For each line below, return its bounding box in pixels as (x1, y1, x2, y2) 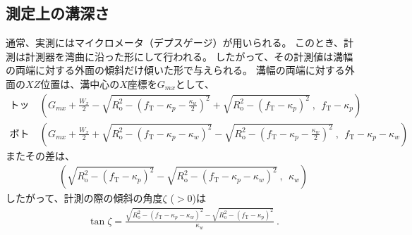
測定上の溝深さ (6, 2, 109, 24)
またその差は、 (6, 148, 75, 163)
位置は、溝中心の (40, 76, 120, 91)
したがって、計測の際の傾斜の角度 (6, 191, 163, 205)
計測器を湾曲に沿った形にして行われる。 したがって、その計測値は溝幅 (25, 49, 353, 63)
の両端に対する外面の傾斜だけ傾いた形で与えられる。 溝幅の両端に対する (6, 63, 345, 77)
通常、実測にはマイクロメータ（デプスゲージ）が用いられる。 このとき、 (6, 35, 344, 50)
